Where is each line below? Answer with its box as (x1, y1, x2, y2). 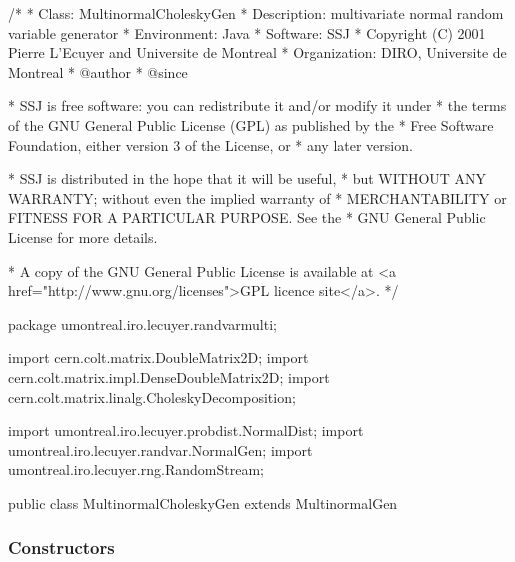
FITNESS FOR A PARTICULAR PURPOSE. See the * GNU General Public (8, 207, 486, 228)
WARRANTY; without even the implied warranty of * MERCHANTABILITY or (8, 187, 507, 208)
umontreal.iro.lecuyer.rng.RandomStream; (8, 459, 264, 480)
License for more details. (8, 226, 158, 247)
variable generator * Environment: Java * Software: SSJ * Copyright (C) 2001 (8, 22, 486, 43)
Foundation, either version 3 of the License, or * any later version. (8, 134, 413, 155)
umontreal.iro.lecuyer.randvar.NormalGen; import (8, 439, 313, 460)
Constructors (8, 535, 115, 560)
